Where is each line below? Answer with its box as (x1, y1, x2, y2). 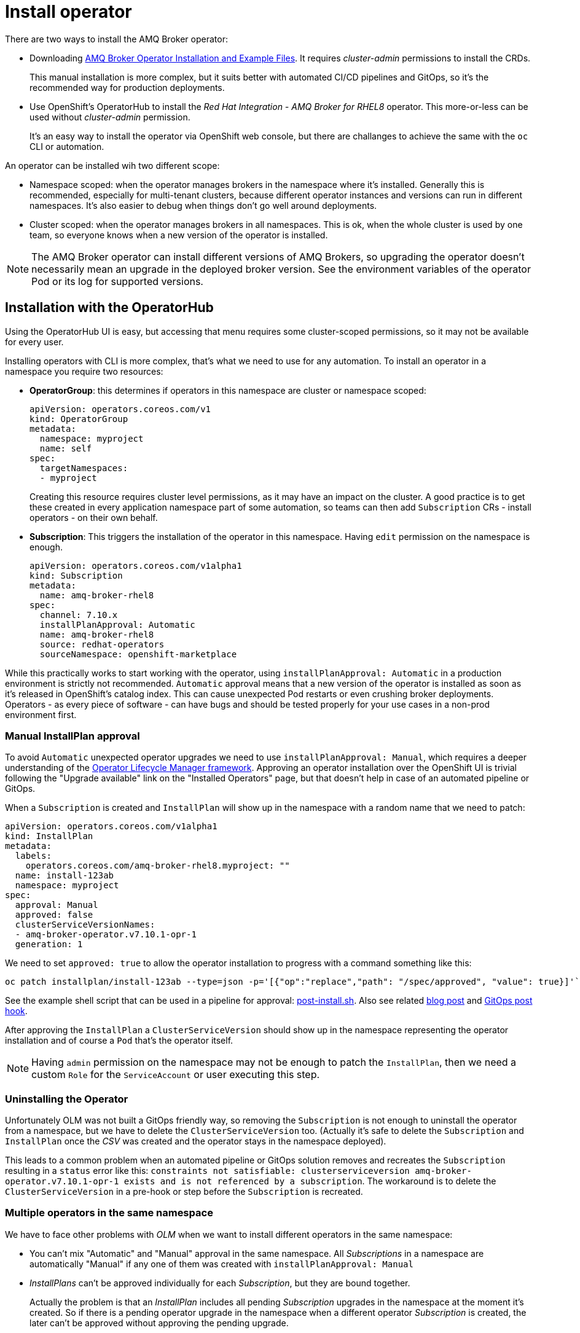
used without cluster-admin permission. (29, 111, 190, 122)
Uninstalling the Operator (5, 1092, 128, 1105)
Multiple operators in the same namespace (5, 1206, 213, 1219)
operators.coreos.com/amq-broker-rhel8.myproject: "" (25, 861, 290, 871)
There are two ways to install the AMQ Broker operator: (5, 33, 228, 44)
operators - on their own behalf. (29, 512, 158, 523)
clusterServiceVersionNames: (15, 920, 155, 930)
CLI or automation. (29, 141, 104, 152)
